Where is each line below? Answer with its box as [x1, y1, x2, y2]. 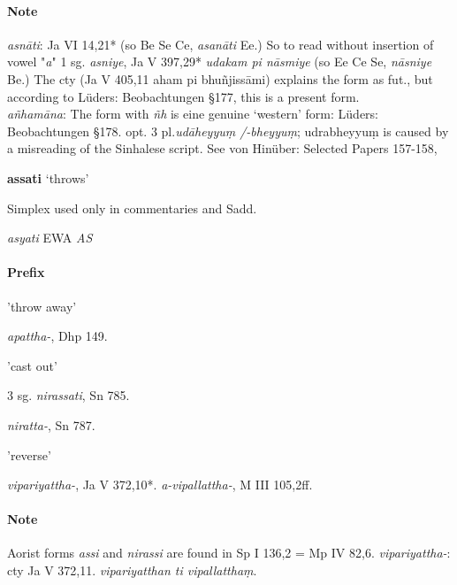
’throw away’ [7, 296, 77, 315]
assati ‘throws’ [7, 168, 89, 187]
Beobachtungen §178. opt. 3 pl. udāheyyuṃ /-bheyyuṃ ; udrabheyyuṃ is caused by [7, 121, 449, 140]
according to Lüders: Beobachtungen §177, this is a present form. [7, 87, 360, 105]
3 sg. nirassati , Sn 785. [7, 386, 130, 404]
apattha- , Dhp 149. [7, 327, 108, 345]
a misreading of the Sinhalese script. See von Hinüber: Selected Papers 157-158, [7, 139, 438, 158]
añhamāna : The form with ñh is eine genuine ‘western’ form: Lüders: [7, 104, 379, 123]
